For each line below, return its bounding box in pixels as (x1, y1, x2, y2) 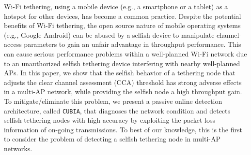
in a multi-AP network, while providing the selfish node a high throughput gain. (4, 86, 242, 97)
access (4, 39, 22, 49)
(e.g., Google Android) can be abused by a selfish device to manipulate (4, 29, 215, 40)
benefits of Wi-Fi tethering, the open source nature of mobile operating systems (4, 20, 241, 30)
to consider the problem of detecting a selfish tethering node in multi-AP (4, 134, 220, 144)
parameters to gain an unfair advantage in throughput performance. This (24, 39, 241, 49)
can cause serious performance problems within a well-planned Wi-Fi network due (4, 48, 247, 58)
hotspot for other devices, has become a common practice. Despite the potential (4, 11, 241, 21)
